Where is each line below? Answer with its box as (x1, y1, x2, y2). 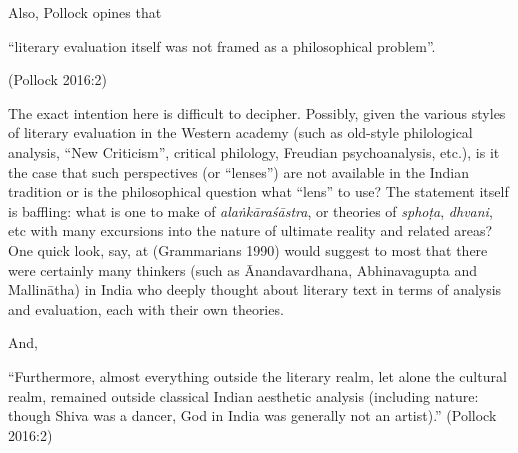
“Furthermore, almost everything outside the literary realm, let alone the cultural (8, 365, 507, 386)
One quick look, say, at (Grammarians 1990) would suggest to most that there (8, 239, 488, 260)
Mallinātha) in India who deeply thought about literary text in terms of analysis (8, 279, 502, 300)
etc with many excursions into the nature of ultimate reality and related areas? (8, 220, 493, 241)
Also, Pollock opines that (8, 2, 162, 22)
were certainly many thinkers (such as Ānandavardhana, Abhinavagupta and (8, 259, 478, 280)
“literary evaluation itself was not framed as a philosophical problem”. (8, 35, 436, 56)
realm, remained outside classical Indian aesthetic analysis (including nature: (8, 385, 479, 406)
